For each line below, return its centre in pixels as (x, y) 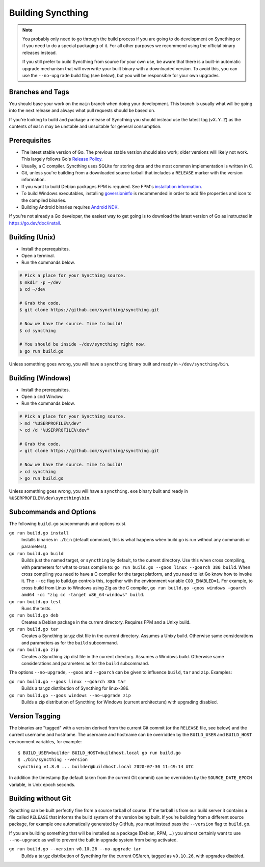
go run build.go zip (34, 650)
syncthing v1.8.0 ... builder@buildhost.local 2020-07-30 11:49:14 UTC (106, 767)
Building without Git (40, 798)
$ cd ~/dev (32, 289)
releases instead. (40, 53)
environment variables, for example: (45, 741)
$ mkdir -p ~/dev (40, 282)
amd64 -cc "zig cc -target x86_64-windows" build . (83, 595)
